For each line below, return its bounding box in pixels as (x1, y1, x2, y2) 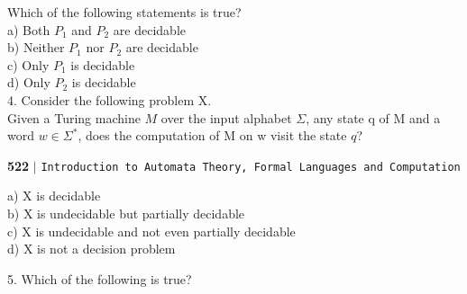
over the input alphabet (160, 108, 292, 127)
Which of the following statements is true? (7, 3, 242, 21)
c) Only (7, 55, 50, 74)
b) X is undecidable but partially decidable (7, 204, 245, 222)
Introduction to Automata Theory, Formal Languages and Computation (41, 160, 461, 174)
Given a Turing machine (7, 108, 141, 127)
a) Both (7, 20, 50, 39)
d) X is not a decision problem (7, 239, 176, 258)
